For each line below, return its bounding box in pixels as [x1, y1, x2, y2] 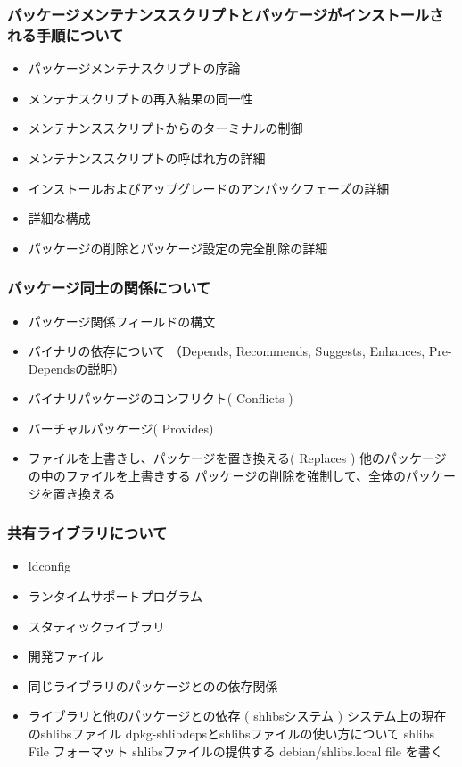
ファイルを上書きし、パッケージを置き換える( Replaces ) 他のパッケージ [28, 449, 447, 467]
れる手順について [7, 23, 124, 45]
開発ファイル [28, 647, 103, 665]
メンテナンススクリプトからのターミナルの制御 [28, 119, 303, 137]
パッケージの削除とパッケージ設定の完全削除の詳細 [28, 238, 328, 257]
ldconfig [28, 557, 71, 575]
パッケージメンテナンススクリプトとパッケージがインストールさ [7, 3, 444, 25]
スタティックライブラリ [28, 616, 165, 635]
